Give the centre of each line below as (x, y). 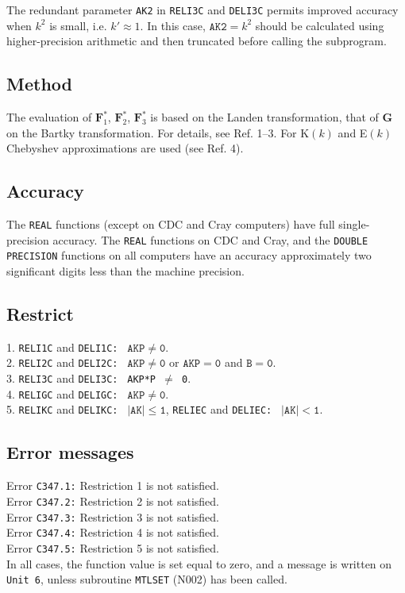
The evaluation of (49, 117)
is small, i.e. (78, 25)
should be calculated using (320, 25)
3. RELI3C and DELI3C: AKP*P (81, 378)
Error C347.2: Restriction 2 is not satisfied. (113, 501)
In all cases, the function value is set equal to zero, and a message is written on (199, 563)
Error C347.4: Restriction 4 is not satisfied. (113, 532)
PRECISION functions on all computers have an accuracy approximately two (189, 255)
